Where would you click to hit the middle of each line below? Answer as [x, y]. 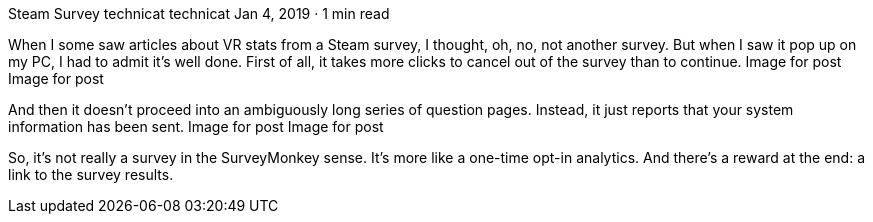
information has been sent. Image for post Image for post [196, 126]
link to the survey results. [91, 174]
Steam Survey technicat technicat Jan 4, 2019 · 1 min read [199, 13]
